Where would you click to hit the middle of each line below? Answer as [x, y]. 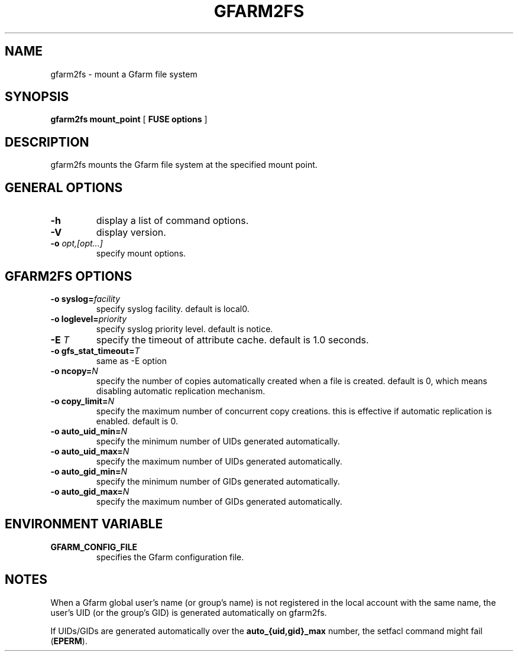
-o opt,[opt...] [77, 243]
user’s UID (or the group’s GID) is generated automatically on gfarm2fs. [189, 612]
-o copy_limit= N [82, 401]
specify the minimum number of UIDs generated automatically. [218, 441]
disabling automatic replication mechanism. [181, 391]
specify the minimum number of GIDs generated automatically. [218, 481]
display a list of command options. [172, 221]
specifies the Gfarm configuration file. [170, 557]
